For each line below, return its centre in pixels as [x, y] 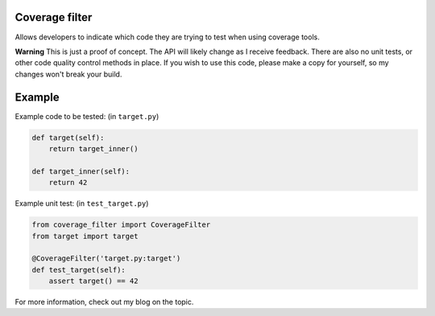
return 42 [68, 183]
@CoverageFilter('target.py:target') [106, 259]
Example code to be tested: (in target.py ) [87, 116]
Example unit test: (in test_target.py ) [82, 203]
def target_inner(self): [81, 171]
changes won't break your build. [68, 74]
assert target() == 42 [93, 281]
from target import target [85, 236]
